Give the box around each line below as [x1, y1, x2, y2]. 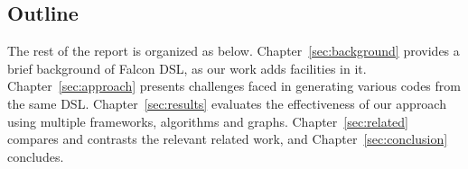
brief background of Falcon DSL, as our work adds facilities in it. [7, 58, 367, 77]
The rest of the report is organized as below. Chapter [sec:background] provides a [7, 41, 460, 60]
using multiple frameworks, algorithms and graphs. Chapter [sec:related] [7, 111, 408, 130]
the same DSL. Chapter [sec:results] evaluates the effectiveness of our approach [7, 93, 446, 112]
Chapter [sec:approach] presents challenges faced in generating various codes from [7, 76, 461, 95]
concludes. [7, 147, 64, 165]
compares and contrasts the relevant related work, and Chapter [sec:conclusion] [7, 129, 448, 148]
